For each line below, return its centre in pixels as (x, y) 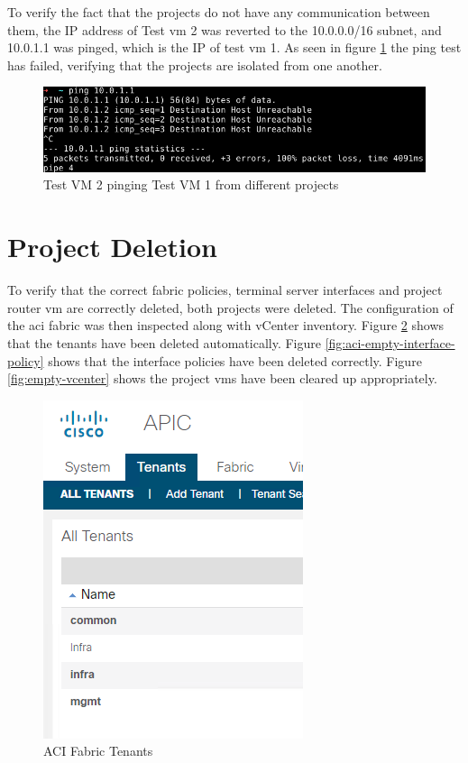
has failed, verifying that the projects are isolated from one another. (195, 64)
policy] (26, 360)
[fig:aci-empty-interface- (390, 342)
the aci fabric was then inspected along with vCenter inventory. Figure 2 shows (226, 325)
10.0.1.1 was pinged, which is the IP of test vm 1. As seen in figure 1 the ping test (234, 47)
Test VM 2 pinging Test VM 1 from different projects (191, 184)
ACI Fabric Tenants (98, 751)
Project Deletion (112, 247)
